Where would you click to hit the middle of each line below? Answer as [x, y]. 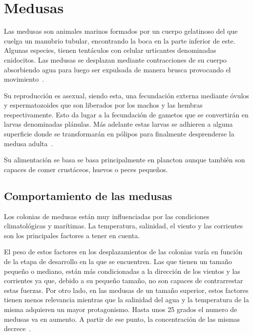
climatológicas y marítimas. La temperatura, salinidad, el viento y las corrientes [124, 226]
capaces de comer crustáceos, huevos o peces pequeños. [86, 169]
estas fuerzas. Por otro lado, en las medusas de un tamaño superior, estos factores [126, 290]
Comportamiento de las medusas [88, 195]
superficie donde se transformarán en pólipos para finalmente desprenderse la [119, 134]
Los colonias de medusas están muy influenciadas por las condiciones [107, 216]
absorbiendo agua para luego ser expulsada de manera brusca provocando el [117, 69]
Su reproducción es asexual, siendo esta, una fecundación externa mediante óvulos [126, 95]
